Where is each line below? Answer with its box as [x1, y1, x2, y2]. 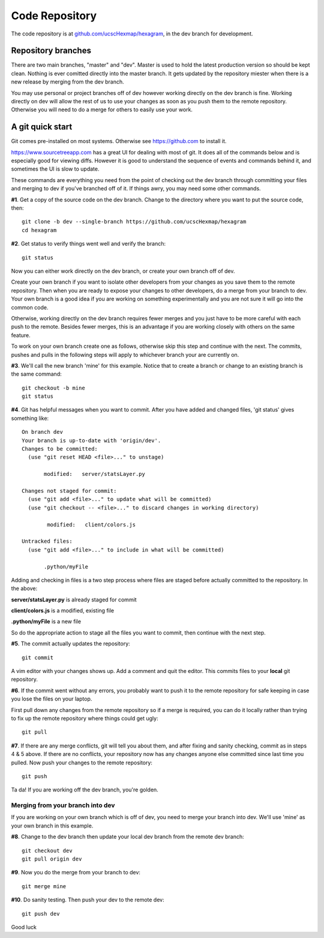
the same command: [11, 370, 62, 378]
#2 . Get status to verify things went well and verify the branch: [11, 240, 166, 248]
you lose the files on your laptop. [11, 695, 92, 702]
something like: [11, 415, 49, 422]
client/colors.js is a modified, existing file [11, 607, 115, 614]
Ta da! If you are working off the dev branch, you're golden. [11, 786, 158, 793]
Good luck [11, 923, 37, 931]
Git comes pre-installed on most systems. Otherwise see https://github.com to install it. [11, 138, 227, 145]
